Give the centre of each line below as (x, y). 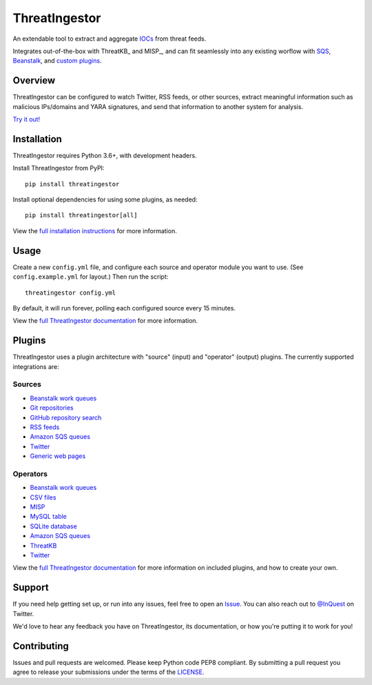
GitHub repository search (66, 417)
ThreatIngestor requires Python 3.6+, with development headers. (105, 155)
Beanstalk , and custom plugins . (57, 61)
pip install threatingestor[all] (81, 215)
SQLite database (53, 526)
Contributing (41, 646)
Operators (30, 474)
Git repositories (52, 408)
